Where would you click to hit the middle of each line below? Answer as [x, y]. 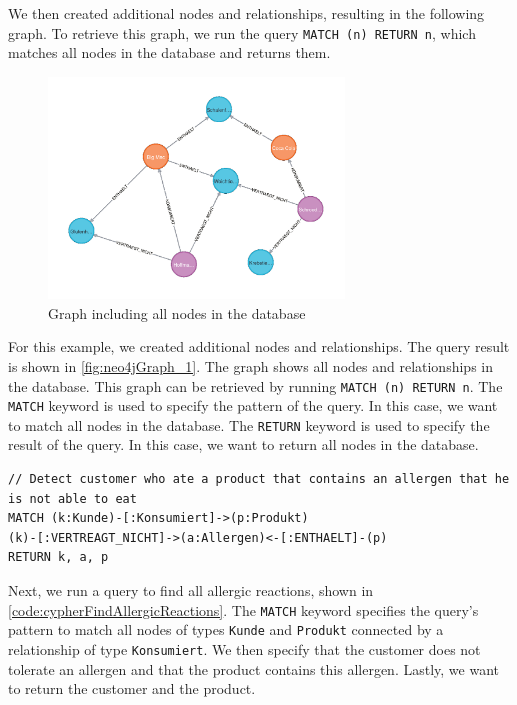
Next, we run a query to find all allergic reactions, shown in [191, 590]
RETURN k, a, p [58, 557]
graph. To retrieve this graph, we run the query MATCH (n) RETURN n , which [242, 32]
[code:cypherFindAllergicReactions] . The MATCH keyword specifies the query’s [243, 609]
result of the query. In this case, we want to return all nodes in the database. [243, 444]
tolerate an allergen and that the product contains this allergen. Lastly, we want [253, 668]
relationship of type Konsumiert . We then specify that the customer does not [244, 648]
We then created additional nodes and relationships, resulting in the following [246, 13]
